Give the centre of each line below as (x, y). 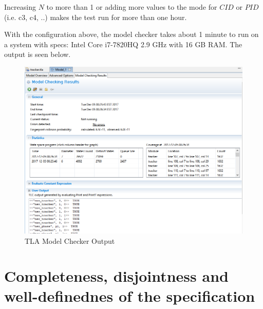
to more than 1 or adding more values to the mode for (132, 7)
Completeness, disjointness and (116, 276)
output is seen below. (37, 54)
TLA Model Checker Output (70, 240)
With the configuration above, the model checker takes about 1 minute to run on (131, 34)
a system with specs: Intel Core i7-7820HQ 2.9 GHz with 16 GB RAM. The (123, 44)
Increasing (20, 7)
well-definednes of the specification (130, 296)
